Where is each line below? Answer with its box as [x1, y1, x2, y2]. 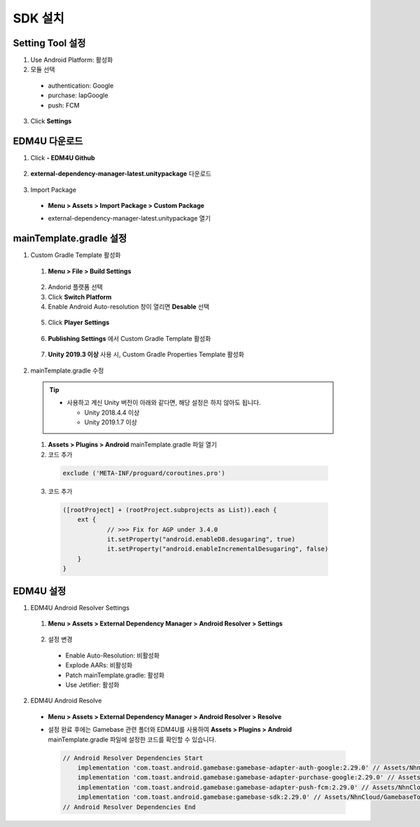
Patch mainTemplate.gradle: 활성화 [65, 671, 164, 679]
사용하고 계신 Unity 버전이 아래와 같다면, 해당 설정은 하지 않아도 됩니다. [66, 398, 261, 407]
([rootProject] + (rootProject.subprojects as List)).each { [62, 506, 277, 514]
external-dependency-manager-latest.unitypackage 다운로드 [30, 169, 211, 178]
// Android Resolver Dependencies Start [62, 753, 203, 762]
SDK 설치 [13, 11, 64, 26]
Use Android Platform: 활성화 [30, 56, 113, 64]
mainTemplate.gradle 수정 [30, 366, 104, 375]
